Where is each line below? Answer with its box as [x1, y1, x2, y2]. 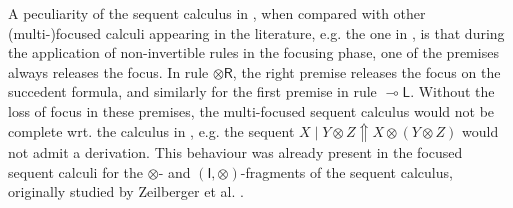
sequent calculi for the [8, 161, 144, 182]
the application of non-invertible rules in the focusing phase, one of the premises [8, 42, 499, 63]
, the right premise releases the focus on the [232, 61, 501, 82]
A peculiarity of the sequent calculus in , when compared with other [8, 3, 426, 23]
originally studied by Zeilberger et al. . [8, 181, 244, 202]
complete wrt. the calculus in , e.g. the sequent [8, 120, 295, 141]
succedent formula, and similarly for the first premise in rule [8, 81, 377, 102]
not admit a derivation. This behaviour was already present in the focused [8, 142, 463, 163]
